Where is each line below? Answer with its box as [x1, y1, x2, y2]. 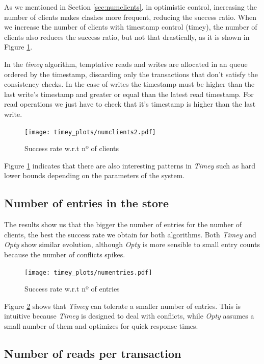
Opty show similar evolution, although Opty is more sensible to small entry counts [4, 239, 260, 250]
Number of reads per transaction [4, 345, 181, 361]
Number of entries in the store [4, 195, 169, 211]
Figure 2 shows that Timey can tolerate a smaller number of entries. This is [4, 300, 241, 311]
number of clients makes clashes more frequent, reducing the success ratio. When [4, 11, 256, 22]
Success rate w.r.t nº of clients [24, 143, 119, 154]
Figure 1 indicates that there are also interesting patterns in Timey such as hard [4, 160, 255, 171]
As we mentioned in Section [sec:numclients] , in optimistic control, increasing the [4, 2, 257, 12]
